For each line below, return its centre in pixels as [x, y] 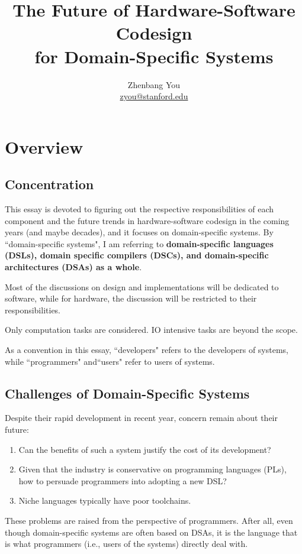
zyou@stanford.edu [154, 96]
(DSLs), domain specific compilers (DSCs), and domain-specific [137, 255]
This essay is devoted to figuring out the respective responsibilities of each [139, 209]
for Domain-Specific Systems [154, 56]
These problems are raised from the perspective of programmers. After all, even [149, 520]
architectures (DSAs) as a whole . [73, 267]
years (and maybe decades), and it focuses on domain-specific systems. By [139, 232]
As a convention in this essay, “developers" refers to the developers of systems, [147, 350]
